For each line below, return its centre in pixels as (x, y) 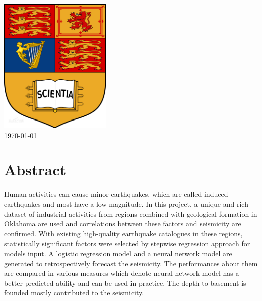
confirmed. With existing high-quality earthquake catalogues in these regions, (123, 233)
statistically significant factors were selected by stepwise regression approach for (127, 243)
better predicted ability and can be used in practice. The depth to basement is (125, 283)
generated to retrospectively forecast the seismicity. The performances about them (131, 263)
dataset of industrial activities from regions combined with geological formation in (131, 214)
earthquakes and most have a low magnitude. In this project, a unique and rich (126, 203)
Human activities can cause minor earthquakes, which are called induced (116, 194)
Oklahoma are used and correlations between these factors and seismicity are (123, 224)
